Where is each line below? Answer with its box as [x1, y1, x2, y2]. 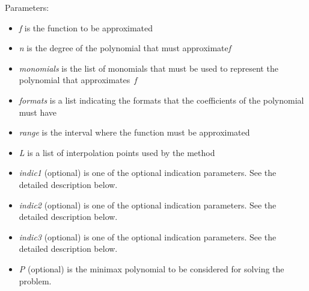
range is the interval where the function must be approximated [19, 126, 250, 139]
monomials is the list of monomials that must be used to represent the [19, 61, 278, 74]
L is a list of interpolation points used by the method [19, 146, 215, 158]
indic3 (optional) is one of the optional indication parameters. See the [19, 230, 277, 243]
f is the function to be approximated [19, 21, 153, 34]
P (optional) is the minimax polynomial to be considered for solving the [19, 262, 284, 275]
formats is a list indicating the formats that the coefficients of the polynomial [19, 93, 304, 106]
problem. [19, 274, 52, 287]
